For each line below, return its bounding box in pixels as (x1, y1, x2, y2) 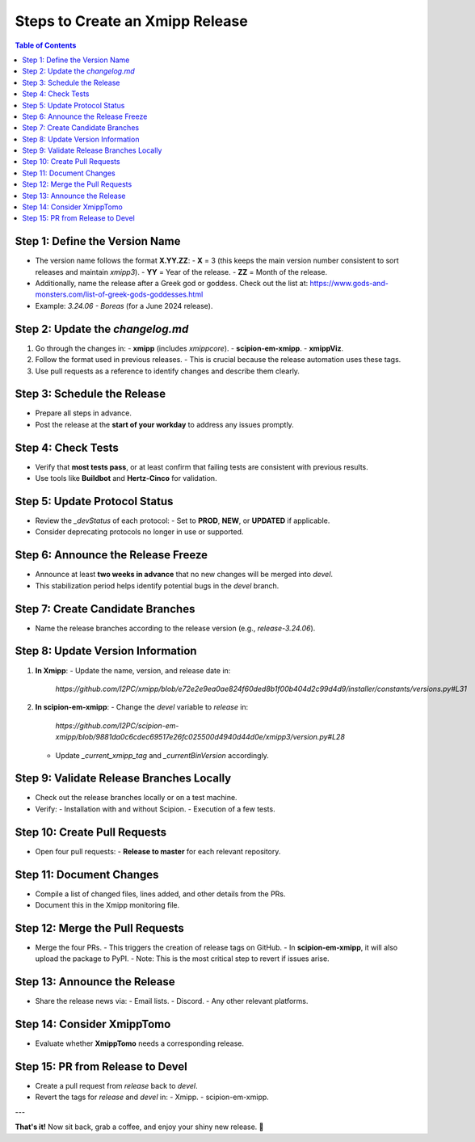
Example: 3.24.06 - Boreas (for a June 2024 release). (35, 301, 213, 310)
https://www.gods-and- (309, 279, 389, 289)
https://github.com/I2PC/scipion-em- (55, 720, 179, 731)
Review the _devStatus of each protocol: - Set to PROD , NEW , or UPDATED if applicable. (35, 516, 330, 525)
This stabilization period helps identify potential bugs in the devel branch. (35, 580, 280, 590)
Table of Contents (15, 40, 77, 50)
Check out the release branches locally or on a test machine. (35, 793, 237, 803)
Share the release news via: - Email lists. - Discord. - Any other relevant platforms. (35, 997, 309, 1006)
